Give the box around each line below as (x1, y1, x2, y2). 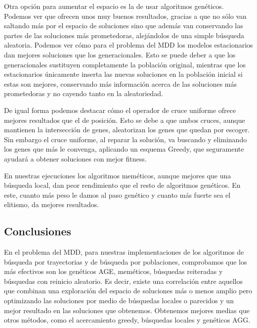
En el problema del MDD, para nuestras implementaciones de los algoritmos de (4, 247, 244, 257)
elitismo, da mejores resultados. (4, 199, 99, 210)
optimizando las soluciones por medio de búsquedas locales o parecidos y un (4, 295, 234, 306)
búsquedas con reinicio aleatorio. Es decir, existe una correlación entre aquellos (4, 275, 243, 286)
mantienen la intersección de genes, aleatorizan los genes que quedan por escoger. (4, 124, 250, 135)
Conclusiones (4, 223, 72, 239)
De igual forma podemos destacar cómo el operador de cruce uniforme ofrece (4, 105, 236, 115)
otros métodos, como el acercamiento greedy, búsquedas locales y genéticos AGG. (4, 315, 251, 325)
